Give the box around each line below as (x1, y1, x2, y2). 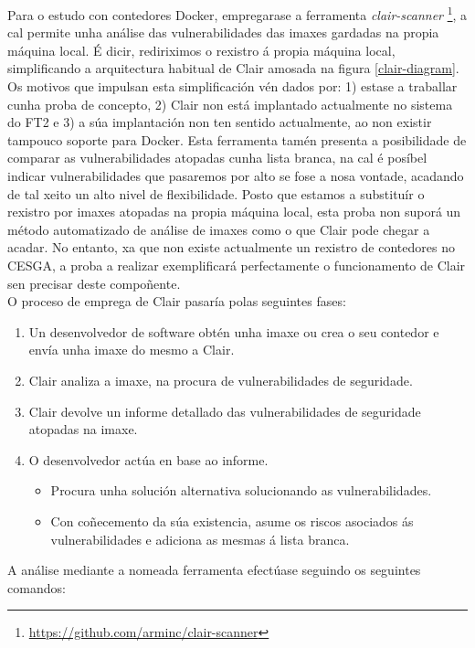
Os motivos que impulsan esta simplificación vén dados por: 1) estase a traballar (7, 77, 458, 96)
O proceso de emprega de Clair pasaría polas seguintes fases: (7, 292, 346, 311)
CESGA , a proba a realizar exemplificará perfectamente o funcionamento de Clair (7, 255, 466, 274)
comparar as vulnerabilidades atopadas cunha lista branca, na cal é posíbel (7, 148, 427, 167)
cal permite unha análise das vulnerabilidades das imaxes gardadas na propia (7, 23, 439, 42)
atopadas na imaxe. (28, 420, 138, 439)
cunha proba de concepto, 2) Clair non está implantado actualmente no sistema (7, 94, 453, 113)
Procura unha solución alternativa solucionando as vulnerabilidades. (50, 481, 432, 500)
